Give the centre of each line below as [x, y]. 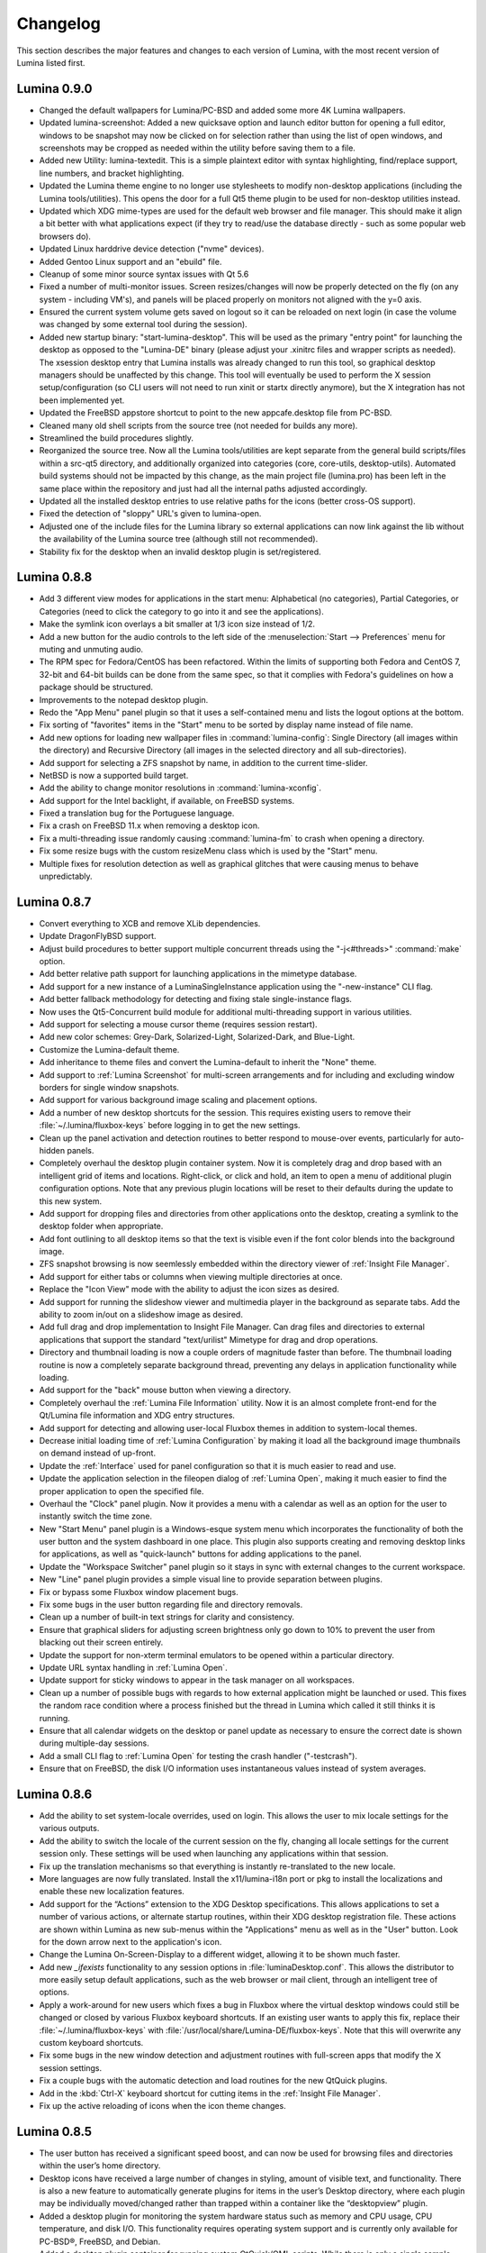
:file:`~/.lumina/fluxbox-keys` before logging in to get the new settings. [170, 1126]
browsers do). [65, 236]
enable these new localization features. [112, 1892]
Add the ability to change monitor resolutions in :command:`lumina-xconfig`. [180, 788]
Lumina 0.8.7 [54, 902]
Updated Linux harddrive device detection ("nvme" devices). [152, 249]
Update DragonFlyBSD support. [98, 936]
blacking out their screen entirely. [101, 1642]
